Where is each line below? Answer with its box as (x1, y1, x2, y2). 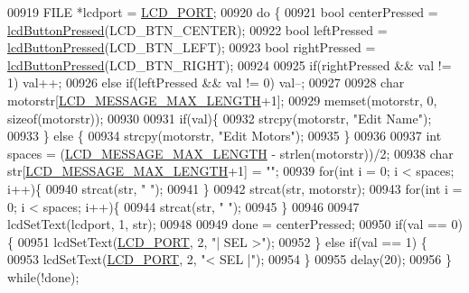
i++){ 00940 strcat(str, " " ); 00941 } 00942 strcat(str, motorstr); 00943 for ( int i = (7, 179, 463, 197)
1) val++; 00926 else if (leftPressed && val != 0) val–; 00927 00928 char (7, 73, 405, 92)
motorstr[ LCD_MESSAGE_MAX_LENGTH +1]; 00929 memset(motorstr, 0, (7, 90, 437, 109)
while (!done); (7, 267, 80, 286)
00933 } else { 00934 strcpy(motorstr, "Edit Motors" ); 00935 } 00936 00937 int (7, 126, 442, 145)
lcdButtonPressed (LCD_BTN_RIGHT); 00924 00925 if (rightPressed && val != (7, 55, 452, 74)
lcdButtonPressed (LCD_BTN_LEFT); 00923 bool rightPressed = (7, 38, 376, 57)
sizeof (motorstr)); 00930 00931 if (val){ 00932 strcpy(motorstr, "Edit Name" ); (7, 108, 432, 127)
